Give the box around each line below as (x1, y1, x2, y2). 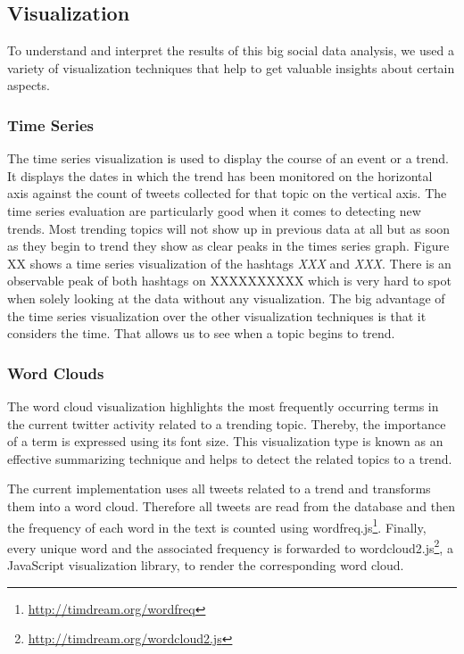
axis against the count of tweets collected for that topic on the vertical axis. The (7, 184, 447, 203)
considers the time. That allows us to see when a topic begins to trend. (7, 324, 395, 343)
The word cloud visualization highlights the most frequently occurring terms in (7, 396, 439, 415)
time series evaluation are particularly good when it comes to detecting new (7, 201, 421, 219)
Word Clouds (7, 361, 104, 384)
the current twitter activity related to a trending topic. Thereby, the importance (7, 414, 446, 433)
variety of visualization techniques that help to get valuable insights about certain (7, 58, 455, 77)
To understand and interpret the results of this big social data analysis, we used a (7, 41, 454, 60)
